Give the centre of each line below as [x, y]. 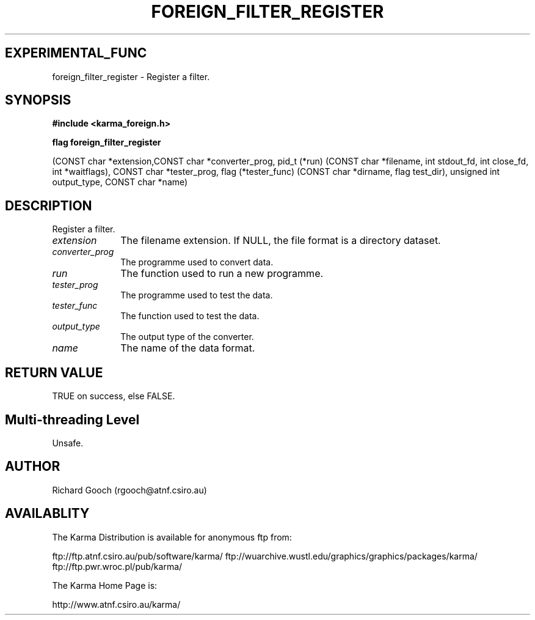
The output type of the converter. [187, 337]
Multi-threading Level [72, 419]
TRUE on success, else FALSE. [114, 396]
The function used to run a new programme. [222, 274]
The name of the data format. [188, 348]
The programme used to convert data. [197, 262]
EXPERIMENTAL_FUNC [76, 53]
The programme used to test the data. [197, 295]
